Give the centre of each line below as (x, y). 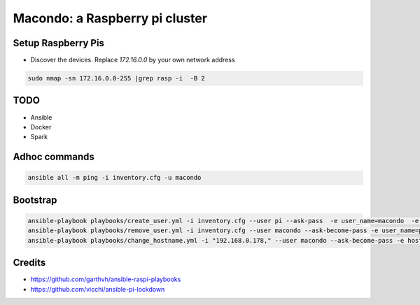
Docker (41, 127)
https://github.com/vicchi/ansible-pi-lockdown (98, 289)
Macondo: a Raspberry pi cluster (110, 18)
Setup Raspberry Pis (59, 43)
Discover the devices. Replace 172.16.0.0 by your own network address (133, 60)
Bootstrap (35, 200)
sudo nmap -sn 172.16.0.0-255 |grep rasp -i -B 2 (117, 78)
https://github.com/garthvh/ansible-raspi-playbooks (106, 279)
